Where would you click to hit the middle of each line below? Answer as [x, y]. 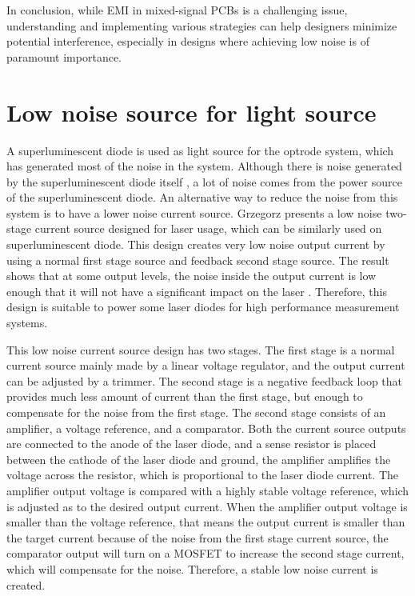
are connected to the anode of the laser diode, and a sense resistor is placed [192, 444]
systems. [27, 323]
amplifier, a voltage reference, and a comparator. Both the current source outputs [206, 428]
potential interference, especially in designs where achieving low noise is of [188, 41]
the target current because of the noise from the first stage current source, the [198, 537]
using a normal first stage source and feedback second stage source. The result [198, 260]
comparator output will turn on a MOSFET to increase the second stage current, [206, 553]
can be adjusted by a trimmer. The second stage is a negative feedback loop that [205, 380]
